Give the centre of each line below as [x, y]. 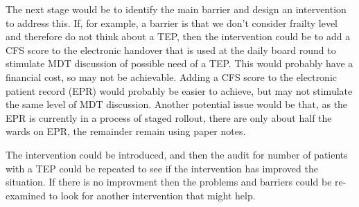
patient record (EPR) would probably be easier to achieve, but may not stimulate [179, 90]
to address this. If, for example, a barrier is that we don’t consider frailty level [172, 22]
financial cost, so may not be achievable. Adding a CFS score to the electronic [172, 76]
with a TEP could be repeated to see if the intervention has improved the [162, 168]
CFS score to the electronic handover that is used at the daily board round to [171, 49]
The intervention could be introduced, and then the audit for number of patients [177, 154]
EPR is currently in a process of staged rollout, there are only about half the [169, 117]
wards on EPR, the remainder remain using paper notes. [126, 131]
